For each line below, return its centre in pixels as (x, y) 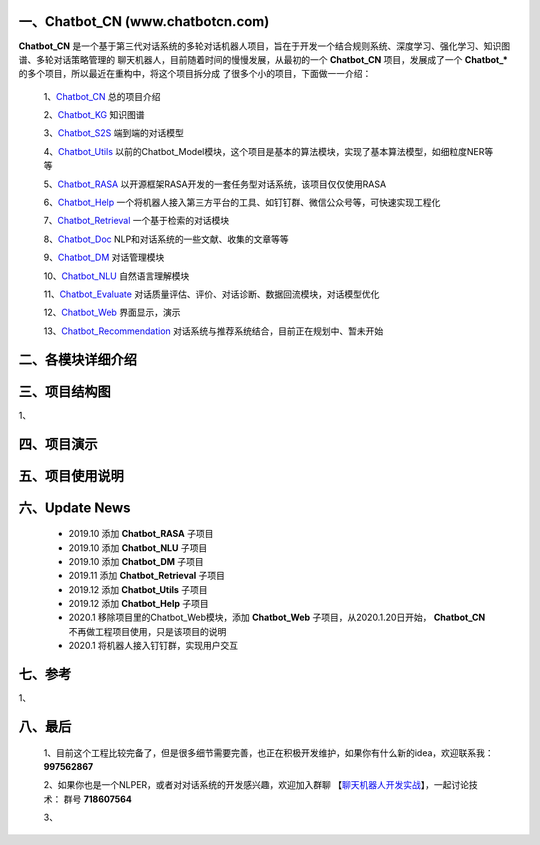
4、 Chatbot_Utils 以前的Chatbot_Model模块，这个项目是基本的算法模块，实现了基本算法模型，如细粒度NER (264, 151)
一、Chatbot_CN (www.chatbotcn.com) (144, 21)
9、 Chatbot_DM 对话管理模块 (104, 257)
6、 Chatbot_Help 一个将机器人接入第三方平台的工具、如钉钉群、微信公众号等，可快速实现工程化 (242, 202)
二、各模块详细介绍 (77, 359)
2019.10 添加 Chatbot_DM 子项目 (136, 561)
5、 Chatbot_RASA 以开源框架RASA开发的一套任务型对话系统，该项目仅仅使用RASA (215, 184)
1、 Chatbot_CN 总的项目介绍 (102, 96)
